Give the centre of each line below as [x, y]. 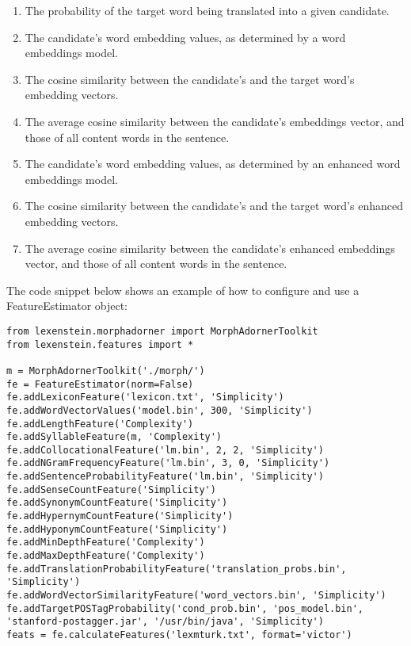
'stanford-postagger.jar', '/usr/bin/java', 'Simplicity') [165, 622]
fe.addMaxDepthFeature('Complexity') [106, 556]
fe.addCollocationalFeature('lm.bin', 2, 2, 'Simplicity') [165, 450]
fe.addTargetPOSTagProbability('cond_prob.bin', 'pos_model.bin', [185, 608]
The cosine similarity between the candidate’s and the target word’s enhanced [214, 206]
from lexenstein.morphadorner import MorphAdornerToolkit [162, 331]
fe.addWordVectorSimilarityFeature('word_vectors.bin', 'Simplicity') [196, 596]
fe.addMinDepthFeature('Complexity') [106, 543]
